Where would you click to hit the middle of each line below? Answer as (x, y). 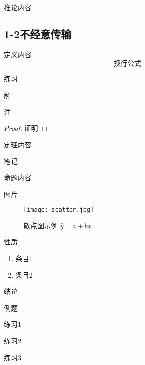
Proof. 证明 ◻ (26, 128)
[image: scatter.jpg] (59, 210)
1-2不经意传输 (38, 34)
